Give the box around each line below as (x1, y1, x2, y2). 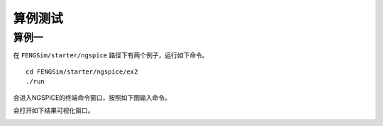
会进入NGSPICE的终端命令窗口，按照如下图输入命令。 (13, 93, 172, 102)
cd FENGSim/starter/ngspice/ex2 (26, 67, 138, 76)
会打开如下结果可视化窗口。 (13, 106, 94, 115)
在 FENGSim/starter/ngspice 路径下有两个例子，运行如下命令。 (13, 51, 209, 59)
